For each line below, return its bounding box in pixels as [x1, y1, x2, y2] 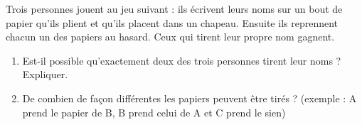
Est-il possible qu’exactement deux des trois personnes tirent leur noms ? [22, 53, 341, 67]
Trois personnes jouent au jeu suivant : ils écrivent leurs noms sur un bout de [6, 1, 343, 16]
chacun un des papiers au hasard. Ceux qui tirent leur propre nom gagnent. [6, 29, 335, 44]
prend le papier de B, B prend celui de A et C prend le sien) [22, 104, 286, 119]
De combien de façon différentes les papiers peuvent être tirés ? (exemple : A [22, 90, 357, 105]
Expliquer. [22, 67, 68, 82]
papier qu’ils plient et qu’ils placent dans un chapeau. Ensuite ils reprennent [6, 15, 339, 30]
